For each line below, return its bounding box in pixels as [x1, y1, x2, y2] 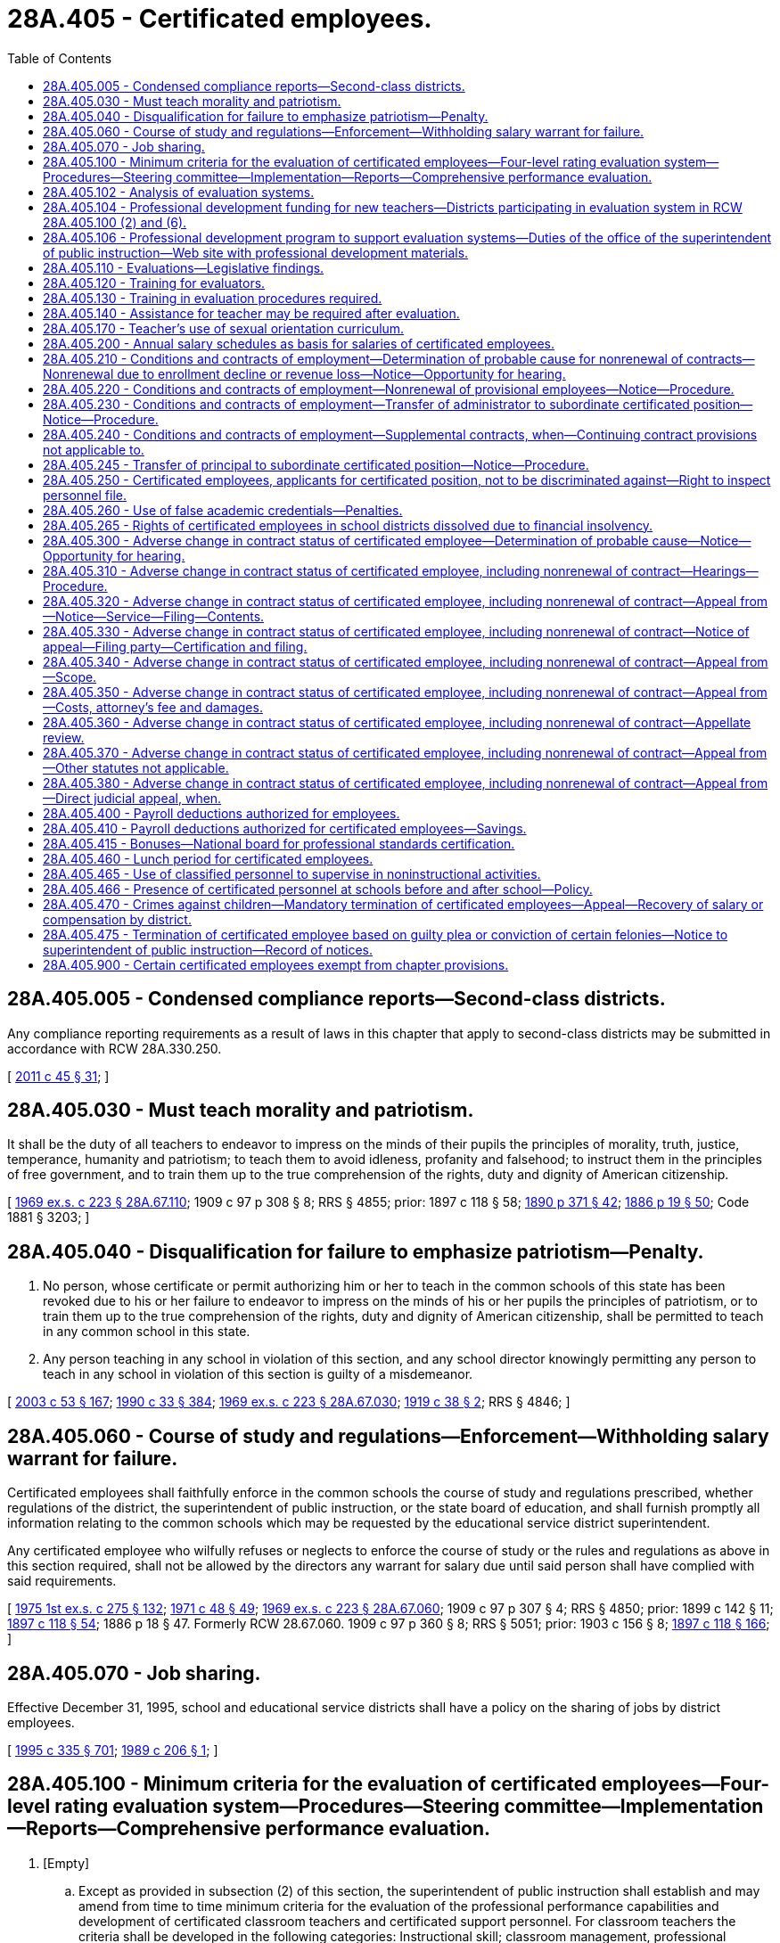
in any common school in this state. [43, 1324, 250, 1340]
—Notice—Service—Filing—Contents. [43, 608, 265, 624]
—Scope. [43, 668, 97, 685]
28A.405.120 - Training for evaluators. [43, 275, 266, 291]
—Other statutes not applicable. [43, 759, 229, 775]
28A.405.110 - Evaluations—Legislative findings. [43, 259, 324, 275]
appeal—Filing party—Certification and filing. [43, 638, 308, 654]
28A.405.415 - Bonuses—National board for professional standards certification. [43, 835, 515, 851]
